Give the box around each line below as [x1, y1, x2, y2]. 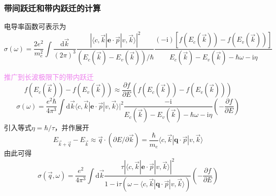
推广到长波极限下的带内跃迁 [4, 72, 94, 82]
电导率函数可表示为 [4, 21, 66, 31]
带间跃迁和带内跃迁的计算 [4, 1, 101, 14]
